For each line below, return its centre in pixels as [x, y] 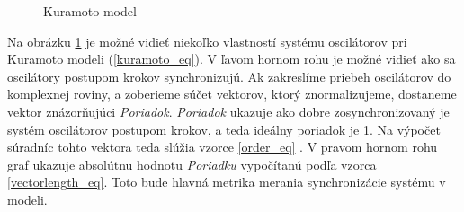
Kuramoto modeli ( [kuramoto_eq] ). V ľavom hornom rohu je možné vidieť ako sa [232, 59]
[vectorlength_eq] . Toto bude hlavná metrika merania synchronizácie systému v [227, 182]
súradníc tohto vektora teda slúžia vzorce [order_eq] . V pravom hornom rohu [223, 147]
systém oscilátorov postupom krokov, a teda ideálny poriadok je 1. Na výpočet [224, 129]
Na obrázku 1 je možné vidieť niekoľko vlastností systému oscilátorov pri [207, 41]
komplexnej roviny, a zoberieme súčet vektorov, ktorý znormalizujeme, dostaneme [232, 94]
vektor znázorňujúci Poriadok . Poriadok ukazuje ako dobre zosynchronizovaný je [228, 111]
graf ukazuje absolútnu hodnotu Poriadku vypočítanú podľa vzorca [192, 164]
